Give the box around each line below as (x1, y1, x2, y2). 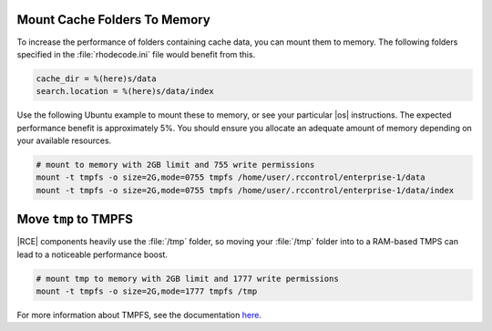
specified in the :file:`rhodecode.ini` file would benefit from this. (16, 48, 256, 59)
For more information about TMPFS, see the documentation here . (16, 310, 261, 321)
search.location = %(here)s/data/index (36, 87, 214, 97)
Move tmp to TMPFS (16, 212, 134, 227)
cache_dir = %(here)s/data (36, 73, 157, 84)
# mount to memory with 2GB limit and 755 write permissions (36, 160, 315, 171)
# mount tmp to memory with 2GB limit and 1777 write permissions (36, 274, 339, 284)
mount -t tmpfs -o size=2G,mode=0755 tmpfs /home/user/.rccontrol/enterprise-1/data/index (36, 185, 455, 195)
